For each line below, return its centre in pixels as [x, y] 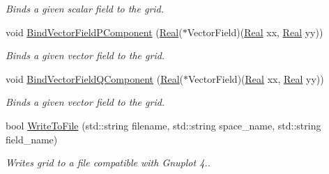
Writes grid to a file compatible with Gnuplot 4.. [108, 163]
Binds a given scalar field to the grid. [85, 8]
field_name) [32, 139]
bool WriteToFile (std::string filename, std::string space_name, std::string [163, 125]
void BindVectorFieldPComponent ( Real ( [94, 32]
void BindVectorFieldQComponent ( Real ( [95, 78]
